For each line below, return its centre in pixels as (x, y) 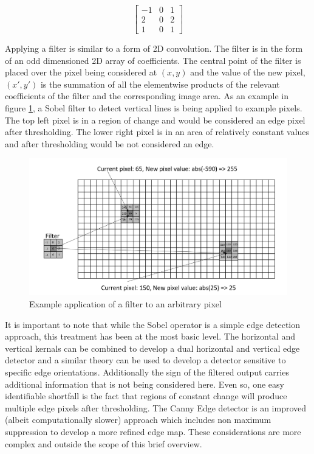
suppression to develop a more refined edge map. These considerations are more (153, 432)
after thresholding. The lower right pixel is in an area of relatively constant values (157, 132)
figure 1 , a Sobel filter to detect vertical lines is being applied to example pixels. (154, 108)
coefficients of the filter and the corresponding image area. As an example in (147, 96)
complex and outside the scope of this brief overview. (104, 443)
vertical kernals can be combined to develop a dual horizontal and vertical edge (152, 348)
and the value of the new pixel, (248, 72)
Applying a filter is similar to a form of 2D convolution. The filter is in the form (154, 48)
